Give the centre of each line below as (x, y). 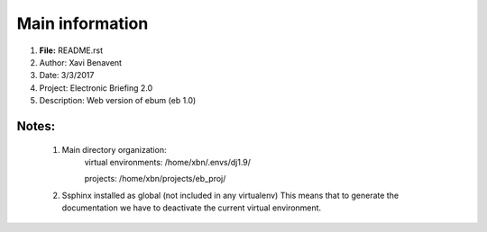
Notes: (36, 126)
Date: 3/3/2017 (67, 76)
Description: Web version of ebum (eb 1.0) (118, 101)
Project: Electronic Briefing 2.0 (96, 88)
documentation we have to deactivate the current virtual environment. (192, 208)
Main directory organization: (114, 149)
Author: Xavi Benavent (80, 62)
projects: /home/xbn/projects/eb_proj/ (155, 179)
